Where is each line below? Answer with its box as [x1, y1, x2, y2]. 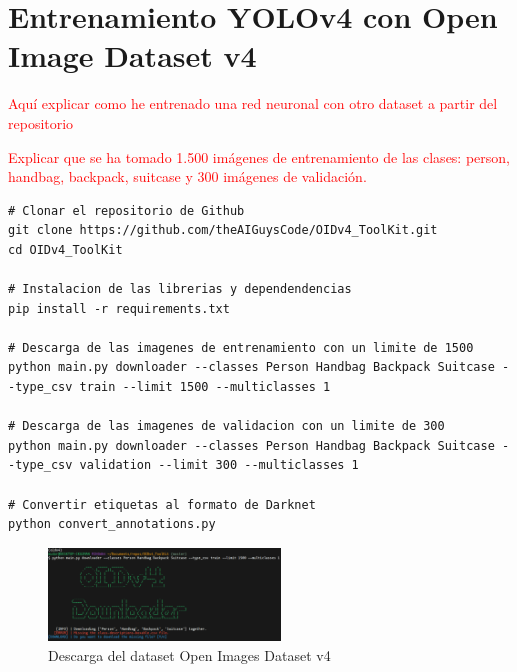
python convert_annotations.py [8, 517, 216, 532]
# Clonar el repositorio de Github [8, 203, 245, 218]
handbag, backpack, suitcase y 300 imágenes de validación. [8, 166, 367, 187]
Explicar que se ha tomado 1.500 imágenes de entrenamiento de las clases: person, [8, 146, 510, 167]
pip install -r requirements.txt [8, 301, 230, 316]
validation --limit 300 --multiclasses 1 [79, 458, 359, 473]
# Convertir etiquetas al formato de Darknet [8, 497, 316, 512]
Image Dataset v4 [8, 35, 257, 76]
